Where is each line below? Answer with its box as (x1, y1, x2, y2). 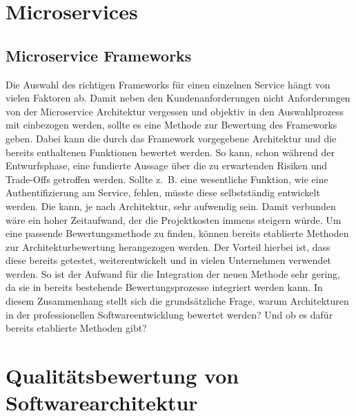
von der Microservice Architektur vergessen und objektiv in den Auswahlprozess (6, 104, 344, 118)
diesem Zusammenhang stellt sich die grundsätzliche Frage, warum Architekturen (6, 294, 349, 308)
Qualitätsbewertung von (6, 361, 239, 390)
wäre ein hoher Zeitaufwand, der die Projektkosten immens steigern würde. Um (6, 212, 342, 227)
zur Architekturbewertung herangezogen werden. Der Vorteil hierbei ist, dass (6, 239, 330, 254)
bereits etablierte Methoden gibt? (6, 321, 147, 335)
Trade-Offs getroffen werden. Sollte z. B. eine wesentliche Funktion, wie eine (6, 171, 328, 186)
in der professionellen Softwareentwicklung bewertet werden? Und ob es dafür (6, 307, 333, 321)
